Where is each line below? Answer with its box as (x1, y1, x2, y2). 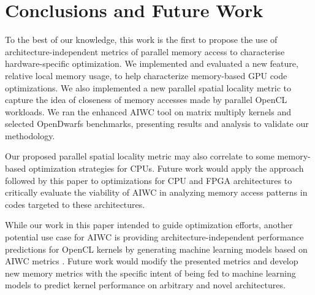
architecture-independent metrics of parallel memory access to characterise (5, 45, 285, 58)
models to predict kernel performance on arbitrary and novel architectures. (5, 278, 286, 291)
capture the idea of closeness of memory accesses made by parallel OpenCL (5, 93, 287, 106)
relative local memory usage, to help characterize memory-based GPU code (5, 69, 287, 82)
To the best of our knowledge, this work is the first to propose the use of (5, 33, 278, 46)
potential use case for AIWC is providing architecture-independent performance (5, 231, 304, 243)
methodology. (5, 129, 55, 142)
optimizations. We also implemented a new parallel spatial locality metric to (5, 81, 291, 94)
